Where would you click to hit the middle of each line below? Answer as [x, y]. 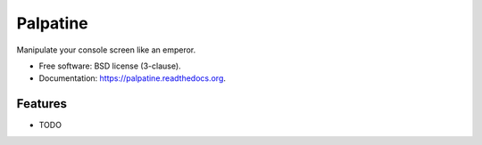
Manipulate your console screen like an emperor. [106, 50]
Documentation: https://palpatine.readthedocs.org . [133, 78]
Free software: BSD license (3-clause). [110, 66]
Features [42, 104]
